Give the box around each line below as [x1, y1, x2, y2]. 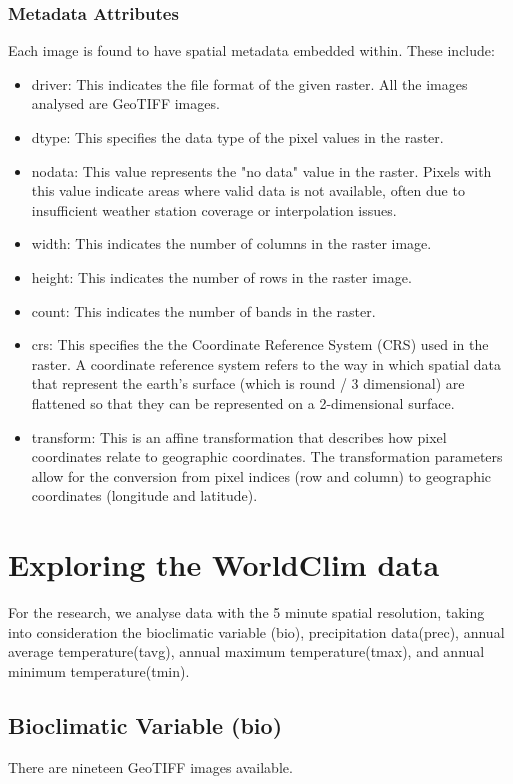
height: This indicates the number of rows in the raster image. [31, 266, 412, 287]
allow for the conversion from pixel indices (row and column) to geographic [31, 465, 492, 486]
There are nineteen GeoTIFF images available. [8, 756, 293, 777]
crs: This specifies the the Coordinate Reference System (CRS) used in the [31, 334, 489, 355]
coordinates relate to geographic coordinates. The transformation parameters [31, 446, 503, 467]
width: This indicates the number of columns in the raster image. [31, 233, 432, 254]
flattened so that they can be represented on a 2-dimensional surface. [31, 392, 455, 413]
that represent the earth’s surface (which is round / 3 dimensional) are [31, 373, 465, 394]
